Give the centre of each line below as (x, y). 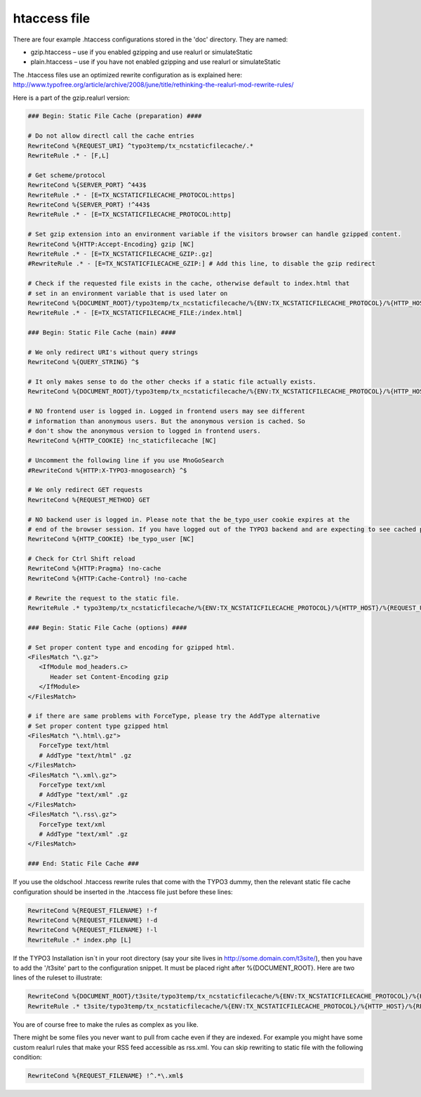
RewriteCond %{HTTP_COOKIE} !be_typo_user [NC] (111, 539)
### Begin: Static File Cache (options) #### (107, 628)
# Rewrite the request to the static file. (104, 598)
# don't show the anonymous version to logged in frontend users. (144, 431)
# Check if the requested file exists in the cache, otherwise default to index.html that (189, 284)
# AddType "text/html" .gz (85, 755)
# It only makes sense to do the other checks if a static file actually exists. (172, 382)
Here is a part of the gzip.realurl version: (71, 98)
